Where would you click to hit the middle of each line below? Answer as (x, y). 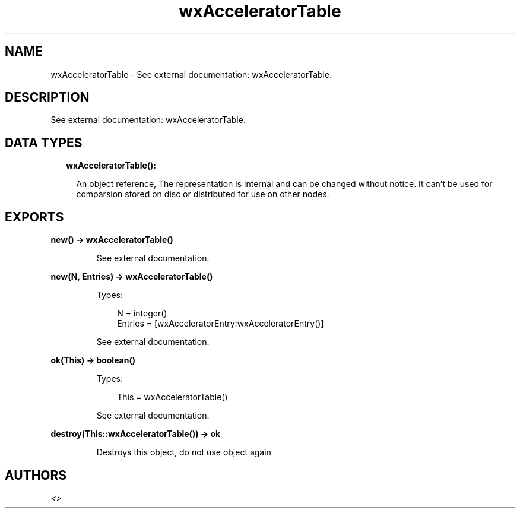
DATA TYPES (44, 142)
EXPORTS (34, 217)
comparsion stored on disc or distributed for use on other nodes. (203, 194)
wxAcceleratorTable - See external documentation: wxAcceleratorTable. (191, 74)
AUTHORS (36, 475)
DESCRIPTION (47, 97)
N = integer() (142, 313)
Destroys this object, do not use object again (184, 452)
